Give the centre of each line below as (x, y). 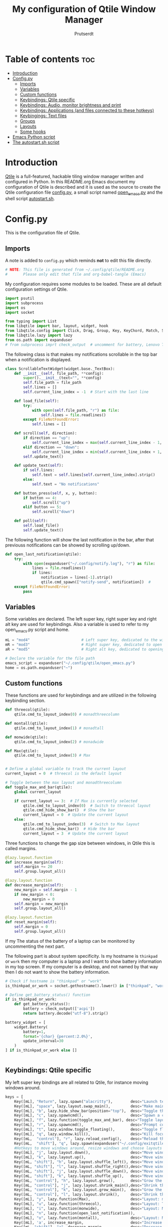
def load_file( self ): (36, 401)
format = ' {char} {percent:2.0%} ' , (58, 1036)
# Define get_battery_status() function (48, 995)
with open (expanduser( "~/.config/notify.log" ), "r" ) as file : (89, 563)
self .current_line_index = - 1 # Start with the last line (86, 392)
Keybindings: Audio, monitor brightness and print (70, 105)
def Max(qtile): (22, 751)
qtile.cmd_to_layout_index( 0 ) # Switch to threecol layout (87, 806)
